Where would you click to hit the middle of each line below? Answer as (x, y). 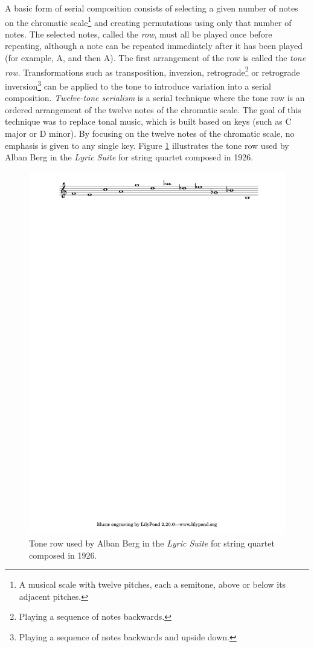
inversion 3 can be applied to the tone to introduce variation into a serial (138, 85)
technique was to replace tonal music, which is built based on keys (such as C (148, 121)
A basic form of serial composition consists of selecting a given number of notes (152, 8)
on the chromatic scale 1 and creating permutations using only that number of (148, 21)
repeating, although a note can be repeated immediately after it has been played (154, 46)
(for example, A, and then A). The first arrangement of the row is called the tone (155, 58)
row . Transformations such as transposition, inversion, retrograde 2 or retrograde (152, 71)
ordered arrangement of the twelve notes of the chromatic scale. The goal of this (153, 109)
